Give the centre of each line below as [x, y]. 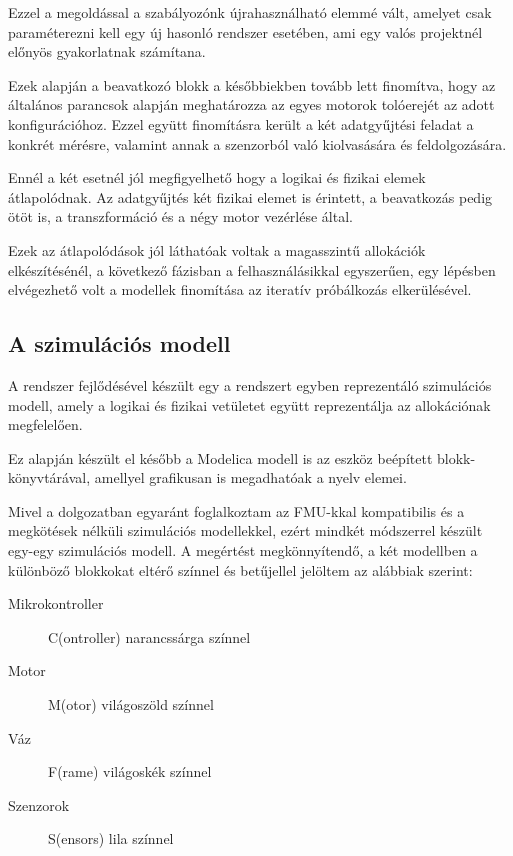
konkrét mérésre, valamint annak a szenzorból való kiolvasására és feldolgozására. [257, 143]
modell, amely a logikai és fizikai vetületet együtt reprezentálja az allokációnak [249, 404]
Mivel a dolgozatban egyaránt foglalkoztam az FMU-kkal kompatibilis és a [236, 510]
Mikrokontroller [56, 603]
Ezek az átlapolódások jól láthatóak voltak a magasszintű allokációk [217, 249]
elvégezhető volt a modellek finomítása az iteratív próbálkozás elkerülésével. [240, 289]
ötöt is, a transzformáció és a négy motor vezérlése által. [180, 216]
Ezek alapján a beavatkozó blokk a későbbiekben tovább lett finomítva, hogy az [252, 84]
